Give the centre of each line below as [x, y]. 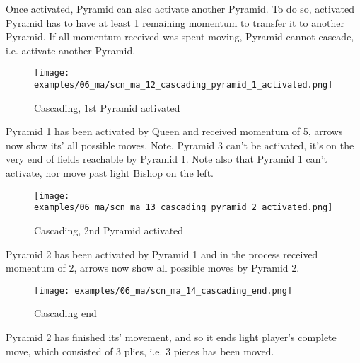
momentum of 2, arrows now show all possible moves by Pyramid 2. [153, 268]
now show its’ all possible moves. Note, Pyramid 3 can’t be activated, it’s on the [180, 145]
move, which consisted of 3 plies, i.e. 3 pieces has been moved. [140, 351]
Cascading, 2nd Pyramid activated [109, 230]
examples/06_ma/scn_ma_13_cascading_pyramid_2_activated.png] [184, 208]
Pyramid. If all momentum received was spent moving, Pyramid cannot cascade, [180, 36]
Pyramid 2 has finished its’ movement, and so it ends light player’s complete [171, 337]
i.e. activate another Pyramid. [71, 50]
